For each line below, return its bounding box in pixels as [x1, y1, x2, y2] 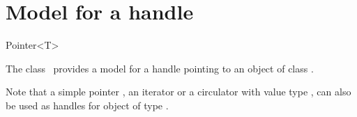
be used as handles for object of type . [6, 97, 169, 112]
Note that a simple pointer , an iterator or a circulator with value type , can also [6, 84, 351, 99]
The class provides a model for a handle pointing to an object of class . [6, 61, 314, 75]
